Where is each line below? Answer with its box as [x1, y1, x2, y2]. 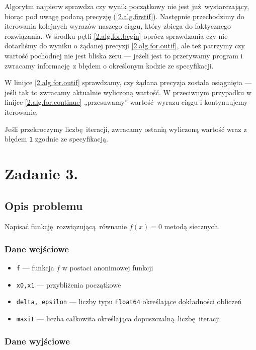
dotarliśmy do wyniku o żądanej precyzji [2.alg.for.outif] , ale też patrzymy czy [5, 40, 245, 51]
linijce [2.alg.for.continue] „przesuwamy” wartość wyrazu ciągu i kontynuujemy [5, 97, 248, 107]
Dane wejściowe [5, 242, 69, 255]
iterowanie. [5, 106, 38, 117]
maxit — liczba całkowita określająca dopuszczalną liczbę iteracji [16, 313, 220, 324]
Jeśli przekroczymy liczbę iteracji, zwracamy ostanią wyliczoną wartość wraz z [5, 123, 247, 134]
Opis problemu [5, 197, 83, 213]
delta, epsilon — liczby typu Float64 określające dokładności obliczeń [16, 296, 242, 307]
